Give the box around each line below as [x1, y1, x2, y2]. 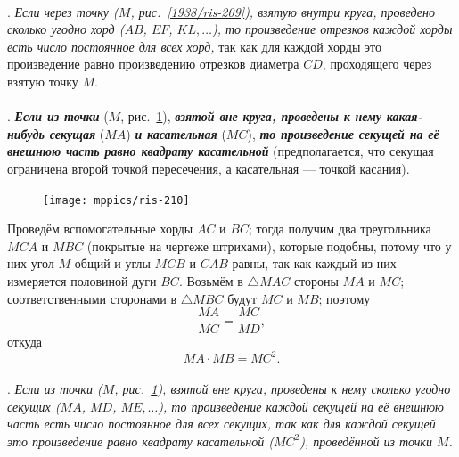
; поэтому [318, 289, 371, 307]
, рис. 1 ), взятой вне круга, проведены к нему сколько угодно [114, 379, 451, 397]
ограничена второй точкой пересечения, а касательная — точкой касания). [7, 159, 410, 177]
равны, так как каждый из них [232, 254, 397, 273]
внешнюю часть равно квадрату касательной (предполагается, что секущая [7, 142, 434, 160]
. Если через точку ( [7, 2, 119, 20]
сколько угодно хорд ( [7, 20, 125, 38]
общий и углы [74, 254, 151, 273]
